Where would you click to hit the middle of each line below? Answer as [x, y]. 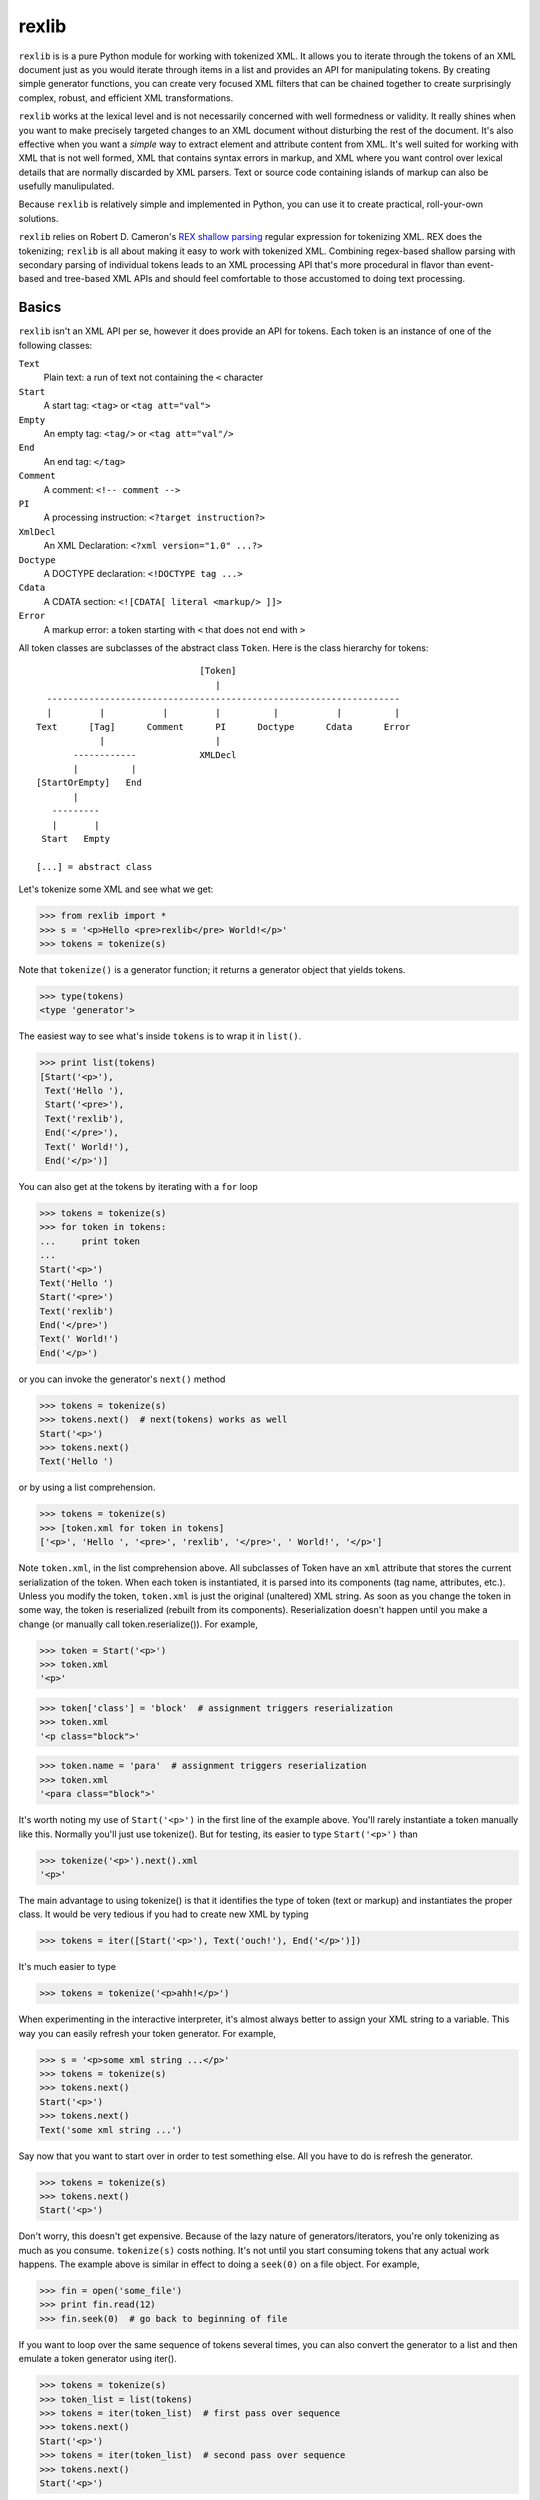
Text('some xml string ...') [111, 2129]
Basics [40, 307]
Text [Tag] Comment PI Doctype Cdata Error [223, 726]
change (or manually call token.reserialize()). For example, [138, 1624]
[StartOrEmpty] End [89, 783]
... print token [89, 1241]
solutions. [38, 218]
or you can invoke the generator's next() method [122, 1379]
